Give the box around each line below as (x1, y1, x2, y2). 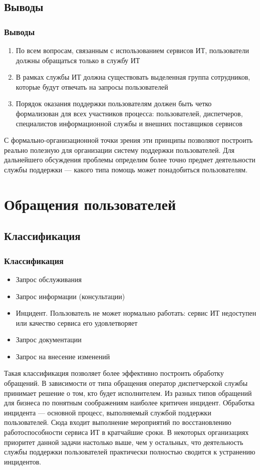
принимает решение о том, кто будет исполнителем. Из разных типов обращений (4, 387, 252, 398)
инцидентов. (4, 456, 42, 466)
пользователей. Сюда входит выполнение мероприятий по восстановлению (4, 417, 231, 427)
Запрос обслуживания (16, 274, 82, 284)
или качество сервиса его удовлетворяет (16, 317, 138, 328)
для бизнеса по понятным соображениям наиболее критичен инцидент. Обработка (4, 397, 255, 408)
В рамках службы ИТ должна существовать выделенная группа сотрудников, (16, 72, 250, 82)
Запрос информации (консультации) (16, 291, 125, 301)
